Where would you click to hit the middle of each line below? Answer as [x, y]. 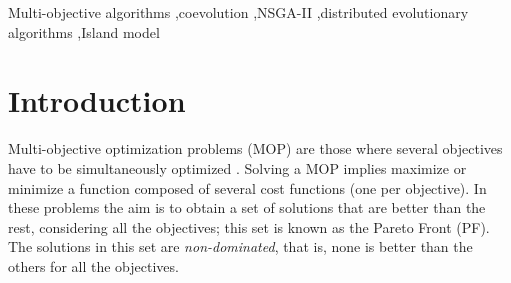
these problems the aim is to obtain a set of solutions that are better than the [247, 207]
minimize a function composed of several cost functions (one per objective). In [247, 187]
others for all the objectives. [93, 265]
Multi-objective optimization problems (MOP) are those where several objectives [255, 148]
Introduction [97, 100]
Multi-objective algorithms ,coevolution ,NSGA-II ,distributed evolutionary [238, 12]
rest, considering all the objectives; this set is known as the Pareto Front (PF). [249, 226]
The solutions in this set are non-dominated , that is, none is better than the [240, 246]
